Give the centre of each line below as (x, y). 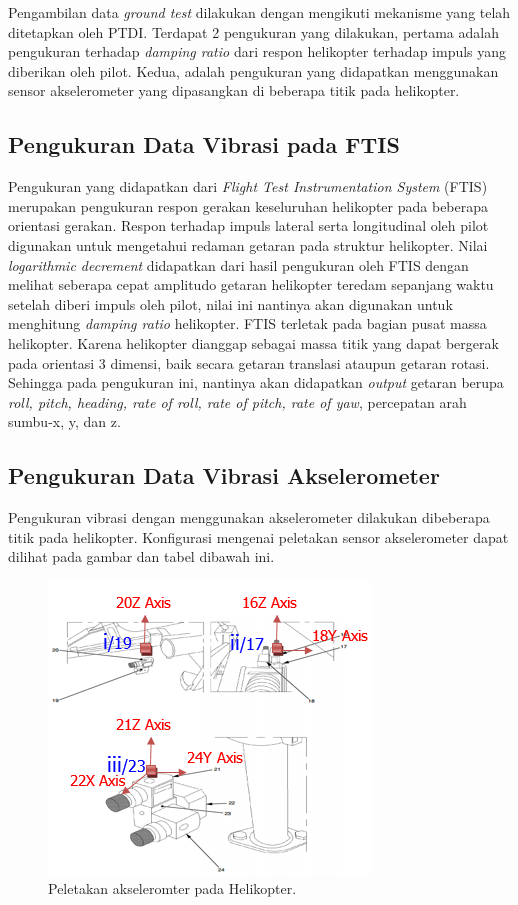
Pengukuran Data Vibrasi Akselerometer (224, 475)
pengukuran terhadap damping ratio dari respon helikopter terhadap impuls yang (257, 51)
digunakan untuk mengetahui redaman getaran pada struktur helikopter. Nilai (248, 244)
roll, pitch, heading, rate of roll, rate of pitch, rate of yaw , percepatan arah (237, 401)
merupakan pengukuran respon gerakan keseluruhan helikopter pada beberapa (248, 205)
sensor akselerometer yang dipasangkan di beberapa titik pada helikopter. (234, 90)
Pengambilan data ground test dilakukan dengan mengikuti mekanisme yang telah (259, 12)
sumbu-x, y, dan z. (64, 421)
